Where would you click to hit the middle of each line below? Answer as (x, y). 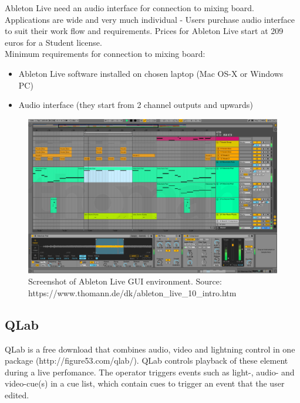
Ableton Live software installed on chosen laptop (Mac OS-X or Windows (151, 73)
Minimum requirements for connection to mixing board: (105, 54)
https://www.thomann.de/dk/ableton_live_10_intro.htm (132, 292)
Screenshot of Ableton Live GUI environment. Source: (125, 281)
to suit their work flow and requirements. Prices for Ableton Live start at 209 (144, 31)
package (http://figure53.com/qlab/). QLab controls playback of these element (146, 360)
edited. (17, 395)
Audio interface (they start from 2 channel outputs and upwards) (136, 105)
